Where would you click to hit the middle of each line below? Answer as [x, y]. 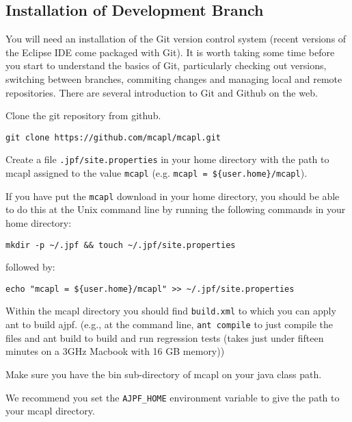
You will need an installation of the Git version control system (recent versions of [176, 39]
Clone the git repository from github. [83, 115]
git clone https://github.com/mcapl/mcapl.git [113, 137]
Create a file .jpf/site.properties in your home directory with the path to [167, 159]
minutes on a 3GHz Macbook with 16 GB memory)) [115, 351]
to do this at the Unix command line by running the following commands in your [176, 209]
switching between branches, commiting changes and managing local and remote [174, 78]
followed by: [30, 267]
